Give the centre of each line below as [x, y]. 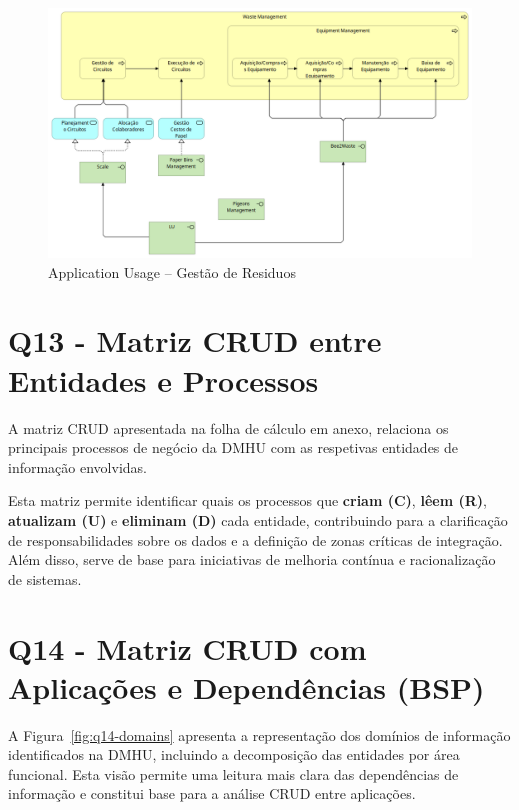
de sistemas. [45, 578]
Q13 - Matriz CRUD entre [195, 340]
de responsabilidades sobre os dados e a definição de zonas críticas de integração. [255, 539]
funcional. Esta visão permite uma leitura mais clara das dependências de [233, 773]
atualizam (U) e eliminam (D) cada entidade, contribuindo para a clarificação [258, 519]
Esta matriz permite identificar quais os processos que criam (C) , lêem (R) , [247, 500]
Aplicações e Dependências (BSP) [246, 686]
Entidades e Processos [163, 379]
